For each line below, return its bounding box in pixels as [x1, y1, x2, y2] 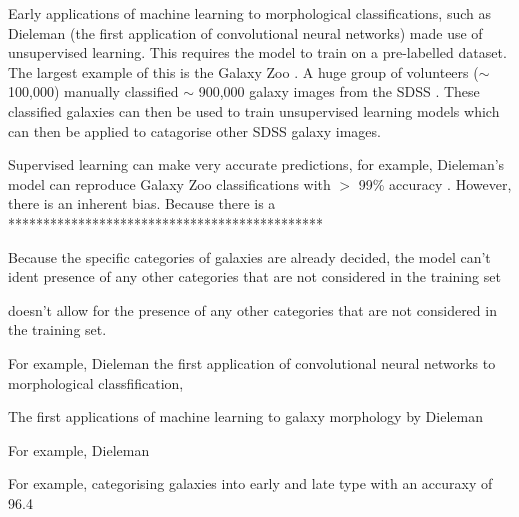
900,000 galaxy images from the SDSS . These [198, 81, 480, 102]
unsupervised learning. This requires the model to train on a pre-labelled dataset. [8, 42, 507, 63]
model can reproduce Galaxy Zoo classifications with [8, 173, 331, 194]
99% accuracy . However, [358, 173, 512, 194]
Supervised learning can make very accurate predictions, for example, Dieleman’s [8, 154, 505, 175]
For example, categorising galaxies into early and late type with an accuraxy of [8, 473, 493, 494]
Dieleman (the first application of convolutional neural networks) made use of [8, 22, 483, 43]
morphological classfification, [8, 372, 184, 393]
